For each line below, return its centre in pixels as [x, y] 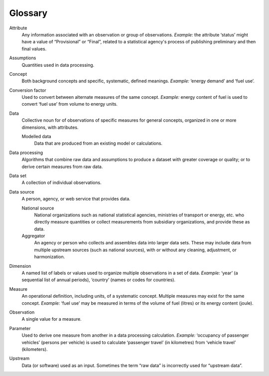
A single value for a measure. [52, 319]
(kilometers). [35, 349]
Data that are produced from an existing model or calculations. [98, 143]
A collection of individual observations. [62, 183]
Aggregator [33, 236]
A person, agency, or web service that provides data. [76, 199]
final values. [34, 49]
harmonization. [50, 257]
